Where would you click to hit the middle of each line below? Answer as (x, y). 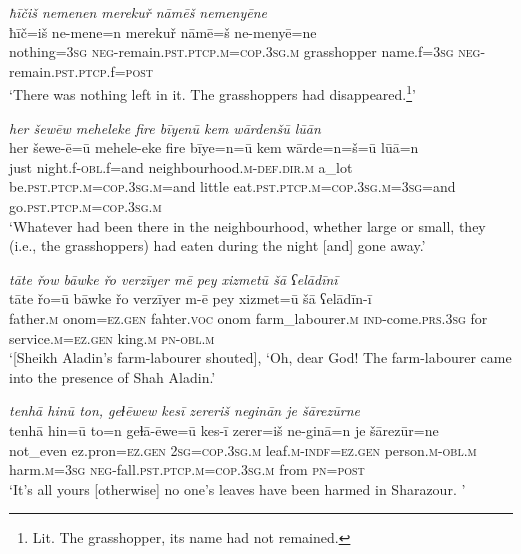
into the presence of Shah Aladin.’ (112, 376)
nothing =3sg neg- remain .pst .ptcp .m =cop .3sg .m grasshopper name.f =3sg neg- (247, 51)
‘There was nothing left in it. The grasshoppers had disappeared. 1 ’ (212, 93)
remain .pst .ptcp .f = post (81, 70)
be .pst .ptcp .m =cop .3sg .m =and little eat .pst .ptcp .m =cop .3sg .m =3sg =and (232, 186)
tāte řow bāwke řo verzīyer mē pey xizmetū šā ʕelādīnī (173, 278)
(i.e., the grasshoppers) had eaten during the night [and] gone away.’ (217, 245)
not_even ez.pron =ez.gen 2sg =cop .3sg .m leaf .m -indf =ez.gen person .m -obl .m (243, 449)
